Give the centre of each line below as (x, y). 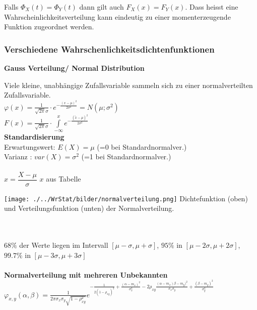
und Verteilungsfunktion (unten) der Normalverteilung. (89, 208)
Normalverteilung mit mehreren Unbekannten (86, 274)
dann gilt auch (102, 7)
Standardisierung (34, 137)
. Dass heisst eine (212, 7)
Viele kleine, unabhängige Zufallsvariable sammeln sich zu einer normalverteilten (128, 85)
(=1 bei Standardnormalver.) (126, 157)
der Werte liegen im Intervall (64, 245)
